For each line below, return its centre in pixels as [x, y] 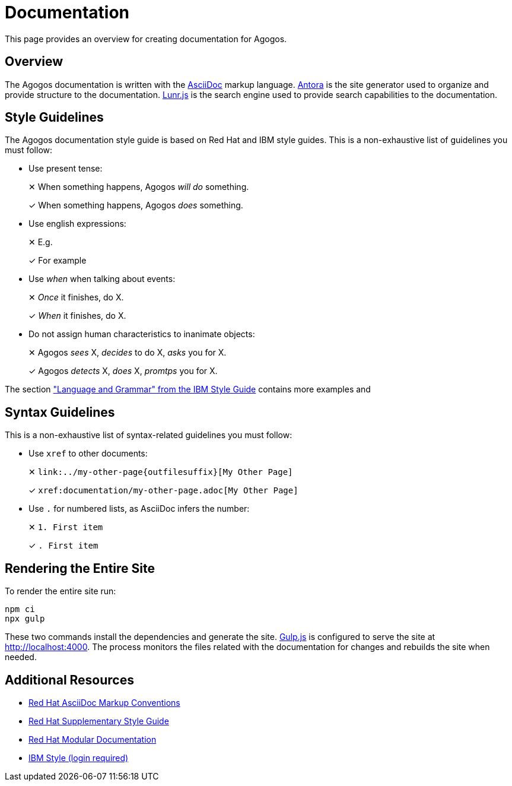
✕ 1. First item [66, 527]
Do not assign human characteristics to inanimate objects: [142, 334]
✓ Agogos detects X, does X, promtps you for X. [123, 371]
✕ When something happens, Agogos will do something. [139, 187]
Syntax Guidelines [60, 412]
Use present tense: [66, 169]
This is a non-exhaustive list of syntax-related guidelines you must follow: [149, 435]
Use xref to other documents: [88, 454]
